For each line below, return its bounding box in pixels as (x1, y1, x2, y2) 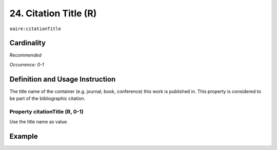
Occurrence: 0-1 (9, 61, 44, 67)
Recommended (9, 52, 42, 58)
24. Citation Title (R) (9, 8, 97, 19)
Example (9, 132, 38, 141)
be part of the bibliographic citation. (9, 95, 86, 102)
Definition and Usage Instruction (9, 74, 116, 84)
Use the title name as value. (9, 119, 69, 125)
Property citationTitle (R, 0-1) (9, 108, 84, 115)
